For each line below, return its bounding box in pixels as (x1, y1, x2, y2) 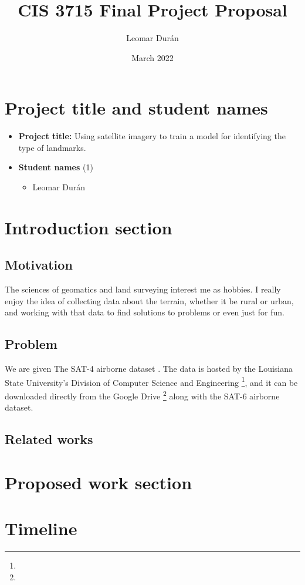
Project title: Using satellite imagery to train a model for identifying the (18, 130, 286, 142)
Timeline (5, 516, 77, 540)
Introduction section (5, 215, 172, 239)
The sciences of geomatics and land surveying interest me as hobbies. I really (5, 283, 281, 295)
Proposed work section (5, 470, 192, 494)
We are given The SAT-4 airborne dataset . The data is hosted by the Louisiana (5, 362, 293, 375)
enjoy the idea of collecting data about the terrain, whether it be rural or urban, (5, 294, 294, 307)
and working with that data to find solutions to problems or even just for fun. (5, 306, 284, 318)
